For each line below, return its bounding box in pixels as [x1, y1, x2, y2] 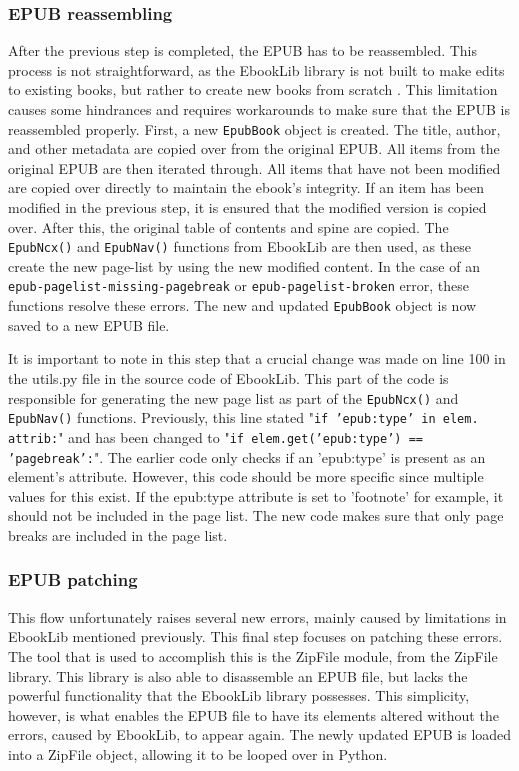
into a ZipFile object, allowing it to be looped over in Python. [8, 743, 388, 764]
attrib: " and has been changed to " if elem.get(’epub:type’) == [8, 426, 423, 447]
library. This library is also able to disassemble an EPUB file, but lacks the [8, 665, 468, 686]
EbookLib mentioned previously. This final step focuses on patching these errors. [8, 626, 503, 647]
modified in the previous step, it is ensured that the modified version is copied [8, 197, 487, 218]
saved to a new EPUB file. [8, 314, 170, 335]
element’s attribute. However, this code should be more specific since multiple [8, 466, 484, 487]
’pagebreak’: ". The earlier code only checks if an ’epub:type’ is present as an [8, 446, 486, 467]
